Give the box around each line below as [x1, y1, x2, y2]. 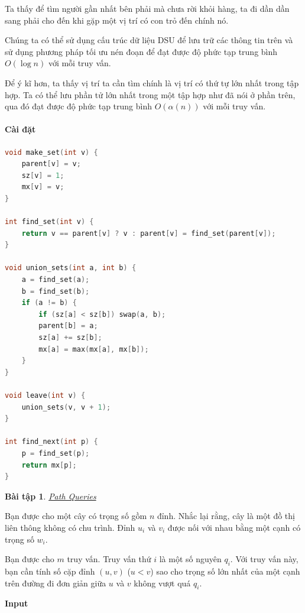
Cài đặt [5, 123, 36, 135]
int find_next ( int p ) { [5, 437, 98, 446]
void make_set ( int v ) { [5, 148, 98, 157]
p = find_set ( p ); [21, 449, 90, 458]
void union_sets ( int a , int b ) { [5, 264, 137, 273]
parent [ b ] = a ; [38, 322, 98, 330]
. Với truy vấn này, [230, 553, 298, 565]
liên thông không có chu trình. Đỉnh [5, 521, 135, 533]
